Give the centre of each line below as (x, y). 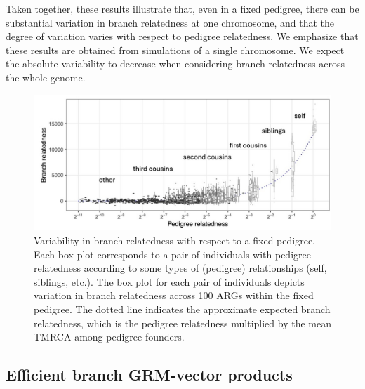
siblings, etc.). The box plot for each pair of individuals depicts (169, 281)
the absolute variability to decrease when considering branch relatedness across (175, 64)
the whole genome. (46, 77)
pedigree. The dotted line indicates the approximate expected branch (182, 309)
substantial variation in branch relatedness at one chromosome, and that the (170, 22)
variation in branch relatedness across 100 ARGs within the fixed (174, 295)
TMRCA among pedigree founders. (109, 337)
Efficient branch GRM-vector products (149, 375)
